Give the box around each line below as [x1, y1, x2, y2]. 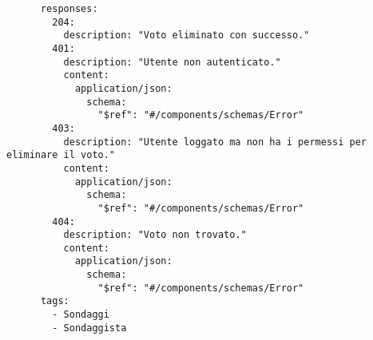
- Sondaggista [52, 322, 127, 334]
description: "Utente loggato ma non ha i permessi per [63, 136, 367, 148]
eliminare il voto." [6, 149, 116, 161]
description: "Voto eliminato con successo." [63, 30, 310, 42]
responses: [40, 3, 98, 14]
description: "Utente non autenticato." [63, 56, 281, 68]
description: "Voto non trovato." [63, 229, 247, 241]
